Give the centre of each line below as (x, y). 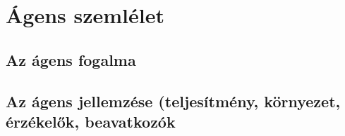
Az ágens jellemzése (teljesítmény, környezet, (173, 101)
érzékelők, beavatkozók (91, 121)
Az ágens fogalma (71, 59)
